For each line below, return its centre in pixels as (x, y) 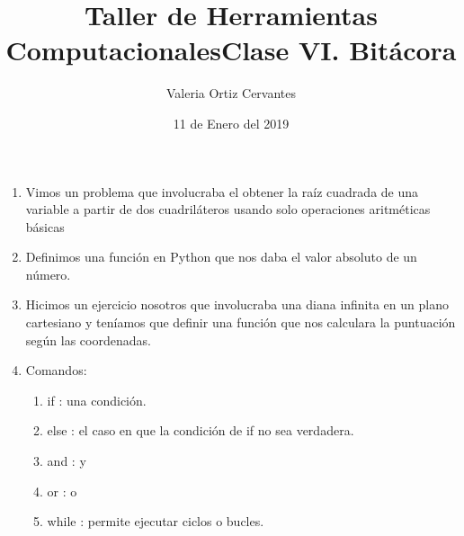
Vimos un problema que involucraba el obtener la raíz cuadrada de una (222, 191)
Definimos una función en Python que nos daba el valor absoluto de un (221, 257)
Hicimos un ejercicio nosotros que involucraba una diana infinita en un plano (237, 304)
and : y (67, 461)
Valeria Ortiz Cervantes (231, 93)
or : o (62, 491)
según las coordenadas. (88, 339)
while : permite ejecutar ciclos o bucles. (156, 521)
